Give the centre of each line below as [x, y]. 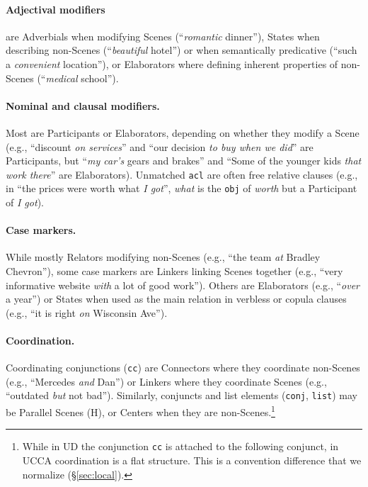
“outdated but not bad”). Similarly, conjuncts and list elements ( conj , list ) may [182, 395]
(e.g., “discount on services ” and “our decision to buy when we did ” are [160, 146]
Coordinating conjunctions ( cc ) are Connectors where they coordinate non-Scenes [183, 368]
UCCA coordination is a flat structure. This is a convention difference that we [192, 460]
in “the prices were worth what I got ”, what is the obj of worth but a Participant [182, 188]
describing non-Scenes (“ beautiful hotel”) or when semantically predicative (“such [182, 50]
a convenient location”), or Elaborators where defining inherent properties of [172, 63]
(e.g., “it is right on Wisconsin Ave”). [87, 312]
